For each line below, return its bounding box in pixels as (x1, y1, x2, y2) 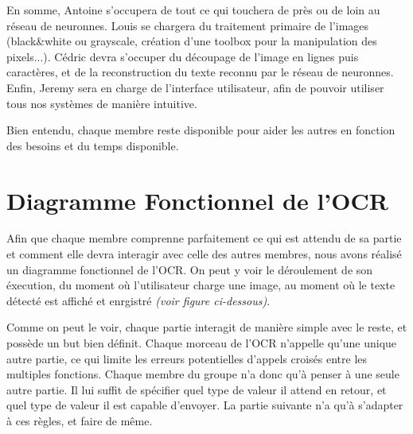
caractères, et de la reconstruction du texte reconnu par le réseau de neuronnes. (6, 64, 394, 80)
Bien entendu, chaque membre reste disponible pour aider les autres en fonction (6, 122, 395, 138)
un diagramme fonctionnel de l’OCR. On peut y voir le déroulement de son (6, 261, 373, 277)
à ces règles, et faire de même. (6, 413, 153, 428)
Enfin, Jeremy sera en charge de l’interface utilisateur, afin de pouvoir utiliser (6, 79, 384, 95)
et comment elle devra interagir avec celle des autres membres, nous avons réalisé (6, 246, 402, 262)
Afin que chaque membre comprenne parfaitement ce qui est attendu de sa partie (6, 230, 402, 246)
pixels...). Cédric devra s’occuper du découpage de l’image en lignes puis (6, 48, 359, 64)
